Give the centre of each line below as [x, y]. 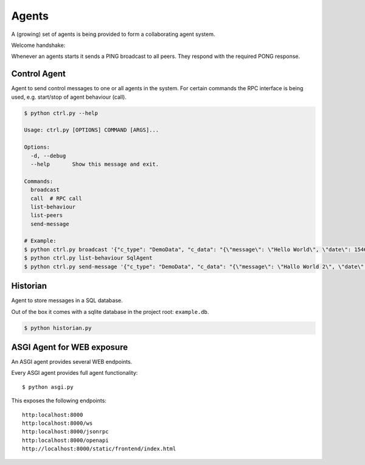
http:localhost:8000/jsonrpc [65, 432]
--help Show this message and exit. [95, 164]
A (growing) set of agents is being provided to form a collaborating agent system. [113, 34]
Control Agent [39, 74]
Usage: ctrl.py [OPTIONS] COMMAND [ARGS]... [92, 130]
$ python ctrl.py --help [61, 113]
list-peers [47, 215]
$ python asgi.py [48, 387]
